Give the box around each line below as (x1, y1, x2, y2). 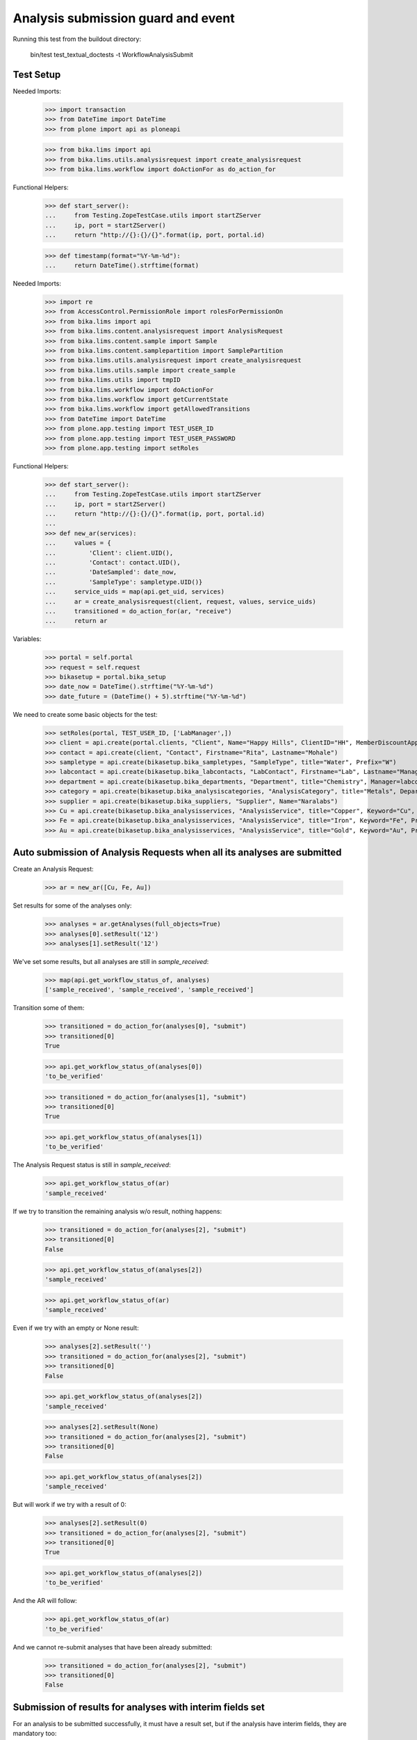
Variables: (13, 635, 42, 643)
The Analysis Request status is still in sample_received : (13, 1161, 171, 1169)
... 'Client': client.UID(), (44, 548, 174, 557)
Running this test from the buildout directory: (13, 35, 142, 43)
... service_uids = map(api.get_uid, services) (44, 588, 225, 596)
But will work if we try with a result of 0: (13, 1501, 126, 1509)
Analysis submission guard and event (13, 10, 236, 26)
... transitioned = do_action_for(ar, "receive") (44, 607, 232, 615)
